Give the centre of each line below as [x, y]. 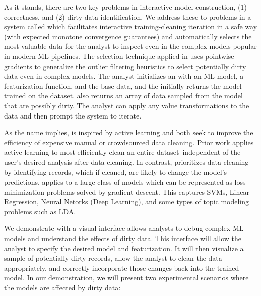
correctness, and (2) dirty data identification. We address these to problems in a [128, 16]
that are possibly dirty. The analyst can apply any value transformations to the [127, 105]
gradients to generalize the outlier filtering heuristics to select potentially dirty [125, 66]
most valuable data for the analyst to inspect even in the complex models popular [130, 46]
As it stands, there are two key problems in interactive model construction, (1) [125, 7]
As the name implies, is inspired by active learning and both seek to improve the [129, 132]
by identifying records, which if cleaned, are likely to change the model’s [116, 172]
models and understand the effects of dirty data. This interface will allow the [123, 238]
